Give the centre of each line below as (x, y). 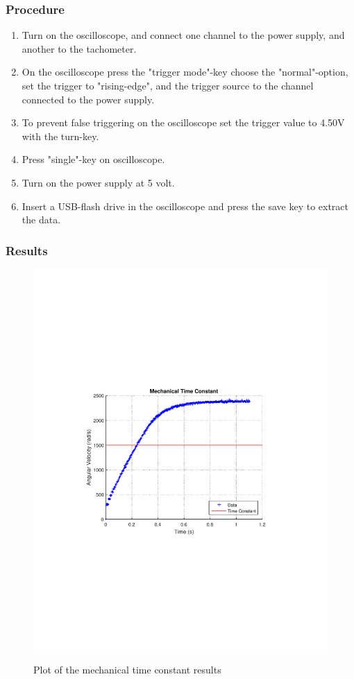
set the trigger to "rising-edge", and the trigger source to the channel (168, 85)
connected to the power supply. (88, 99)
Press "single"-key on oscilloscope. (93, 159)
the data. (41, 220)
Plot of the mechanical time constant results (127, 670)
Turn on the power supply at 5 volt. (98, 182)
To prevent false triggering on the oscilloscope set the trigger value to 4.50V (183, 122)
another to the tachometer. (79, 48)
